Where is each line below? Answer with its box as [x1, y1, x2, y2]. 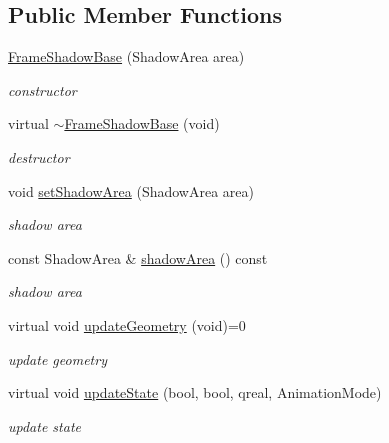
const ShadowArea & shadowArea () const [8, 247, 268, 268]
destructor [8, 146, 70, 167]
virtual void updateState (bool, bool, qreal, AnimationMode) [8, 382, 382, 403]
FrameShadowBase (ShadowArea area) [8, 46, 245, 67]
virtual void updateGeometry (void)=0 [8, 314, 246, 335]
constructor [8, 79, 77, 100]
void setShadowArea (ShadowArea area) [8, 180, 254, 201]
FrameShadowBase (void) [64, 113, 220, 134]
